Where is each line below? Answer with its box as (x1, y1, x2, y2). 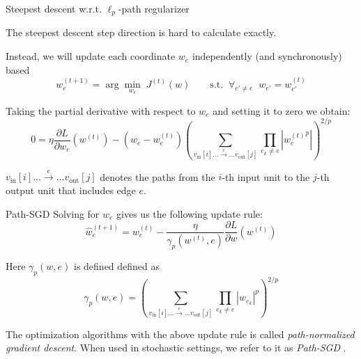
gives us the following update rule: (116, 206, 263, 221)
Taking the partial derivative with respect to (6, 103, 196, 118)
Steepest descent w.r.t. (6, 1, 102, 15)
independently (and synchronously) (192, 49, 342, 63)
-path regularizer (118, 1, 190, 15)
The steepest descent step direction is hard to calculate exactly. (6, 25, 277, 40)
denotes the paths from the (100, 169, 215, 184)
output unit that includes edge (6, 182, 136, 197)
